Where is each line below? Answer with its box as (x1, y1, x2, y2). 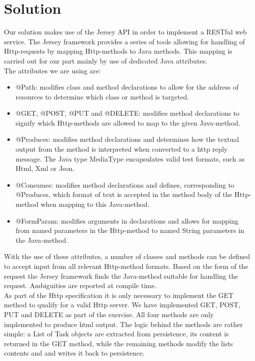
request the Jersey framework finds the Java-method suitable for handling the (4, 270, 238, 281)
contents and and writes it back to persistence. (4, 348, 145, 358)
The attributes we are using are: (4, 65, 101, 75)
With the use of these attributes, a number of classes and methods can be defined (4, 251, 250, 262)
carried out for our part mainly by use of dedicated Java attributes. (4, 55, 208, 66)
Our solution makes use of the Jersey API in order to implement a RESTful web (4, 27, 247, 37)
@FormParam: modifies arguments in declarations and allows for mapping (15, 215, 239, 226)
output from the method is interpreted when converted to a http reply (15, 144, 228, 154)
